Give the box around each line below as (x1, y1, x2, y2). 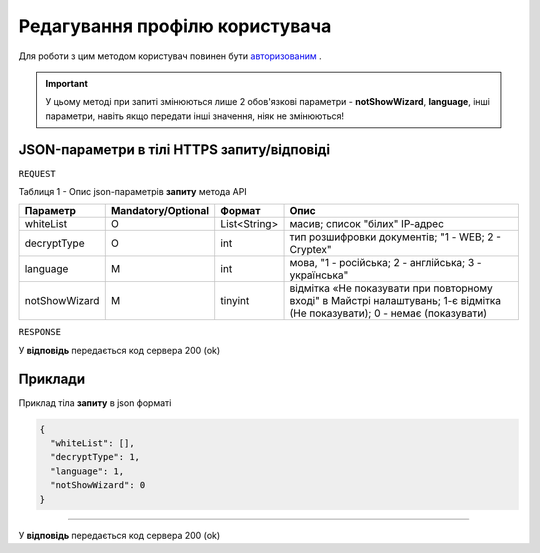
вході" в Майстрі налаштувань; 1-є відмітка (289, 294, 502, 308)
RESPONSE (18, 326, 62, 338)
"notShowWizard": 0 (50, 480, 146, 491)
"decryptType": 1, (50, 451, 140, 463)
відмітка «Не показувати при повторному (289, 281, 494, 295)
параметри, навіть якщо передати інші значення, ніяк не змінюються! (45, 110, 345, 122)
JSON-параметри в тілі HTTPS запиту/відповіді (18, 141, 330, 158)
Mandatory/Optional (110, 204, 210, 218)
